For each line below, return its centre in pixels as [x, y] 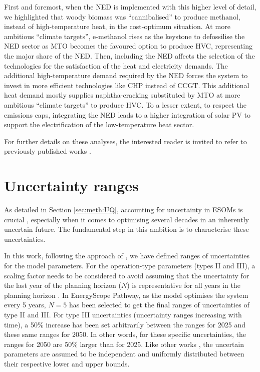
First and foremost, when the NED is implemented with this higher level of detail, [130, 7]
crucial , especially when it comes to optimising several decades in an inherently [126, 219]
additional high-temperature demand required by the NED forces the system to [126, 75]
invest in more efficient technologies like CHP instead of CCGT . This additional [127, 85]
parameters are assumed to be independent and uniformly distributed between [124, 354]
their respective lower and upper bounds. [67, 363]
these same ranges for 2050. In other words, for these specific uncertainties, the [125, 334]
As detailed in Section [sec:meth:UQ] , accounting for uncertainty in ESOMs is [123, 210]
